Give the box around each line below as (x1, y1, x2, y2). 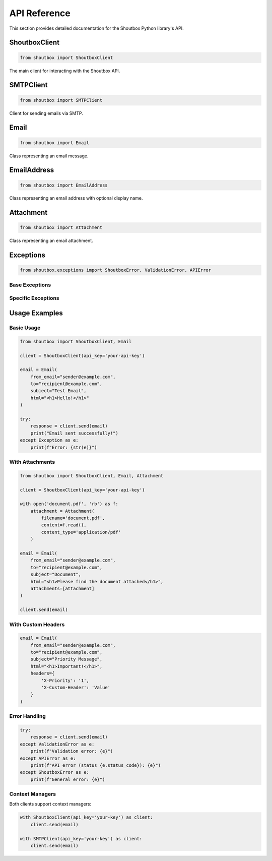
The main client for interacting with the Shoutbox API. (9, 68, 120, 74)
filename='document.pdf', (41, 515, 105, 521)
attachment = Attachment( (30, 508, 95, 514)
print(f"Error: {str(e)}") (30, 444, 98, 450)
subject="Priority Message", (30, 656, 103, 662)
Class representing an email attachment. (9, 237, 93, 244)
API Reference (9, 8, 71, 19)
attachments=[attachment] (30, 586, 95, 591)
